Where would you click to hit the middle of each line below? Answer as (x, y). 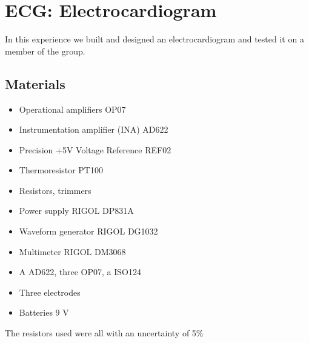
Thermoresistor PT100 (61, 170)
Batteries (36, 312)
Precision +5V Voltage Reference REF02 (95, 149)
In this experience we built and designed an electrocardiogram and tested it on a (154, 39)
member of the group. (45, 51)
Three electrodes (50, 292)
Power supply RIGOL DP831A (76, 211)
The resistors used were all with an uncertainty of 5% (104, 333)
